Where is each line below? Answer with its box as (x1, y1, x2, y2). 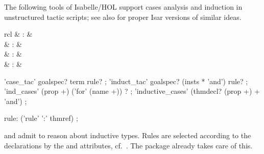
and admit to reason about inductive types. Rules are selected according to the (4, 130, 251, 140)
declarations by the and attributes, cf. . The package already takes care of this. (4, 140, 253, 150)
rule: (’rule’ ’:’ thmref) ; (4, 113, 78, 123)
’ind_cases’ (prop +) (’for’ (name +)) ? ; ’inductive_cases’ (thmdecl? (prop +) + (4, 86, 260, 96)
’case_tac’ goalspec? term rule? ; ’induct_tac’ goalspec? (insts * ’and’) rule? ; (4, 75, 248, 86)
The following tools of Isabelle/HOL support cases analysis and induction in (4, 2, 243, 12)
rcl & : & (4, 29, 33, 39)
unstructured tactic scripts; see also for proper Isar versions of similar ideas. (4, 11, 242, 22)
